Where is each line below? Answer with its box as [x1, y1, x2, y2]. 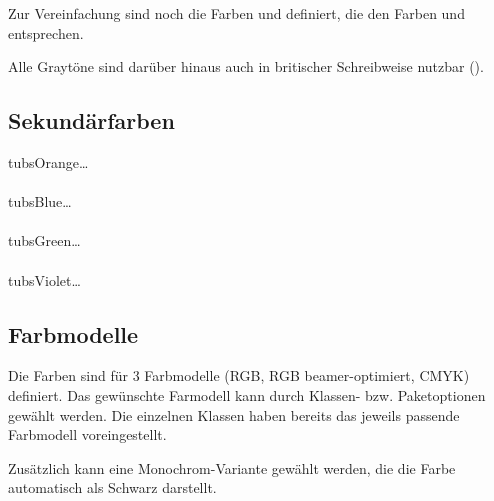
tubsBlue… [8, 191, 72, 212]
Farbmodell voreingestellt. [8, 424, 167, 445]
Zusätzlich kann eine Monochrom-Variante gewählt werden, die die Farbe [8, 457, 456, 478]
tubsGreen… [8, 230, 81, 251]
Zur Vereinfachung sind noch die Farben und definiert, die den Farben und [8, 3, 465, 23]
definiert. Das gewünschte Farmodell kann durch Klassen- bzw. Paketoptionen [8, 384, 486, 405]
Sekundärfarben [8, 105, 175, 136]
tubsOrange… [8, 151, 89, 172]
